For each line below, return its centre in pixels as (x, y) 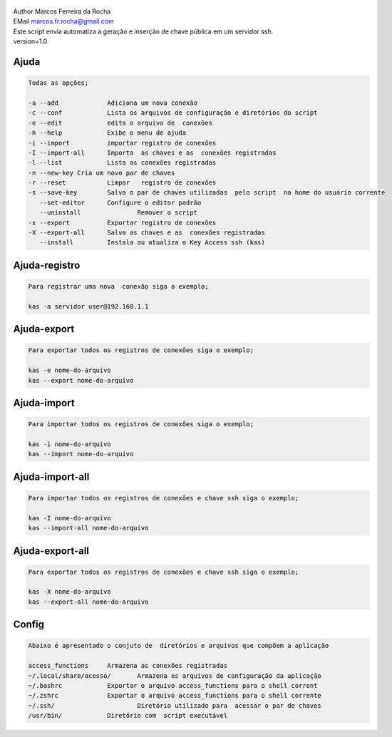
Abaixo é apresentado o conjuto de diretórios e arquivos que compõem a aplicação (179, 646)
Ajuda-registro (47, 265)
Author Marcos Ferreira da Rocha (62, 11)
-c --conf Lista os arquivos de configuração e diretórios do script (173, 113)
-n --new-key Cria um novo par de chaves (102, 172)
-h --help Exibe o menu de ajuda (107, 133)
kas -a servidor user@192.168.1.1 (88, 306)
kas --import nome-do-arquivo (81, 454)
